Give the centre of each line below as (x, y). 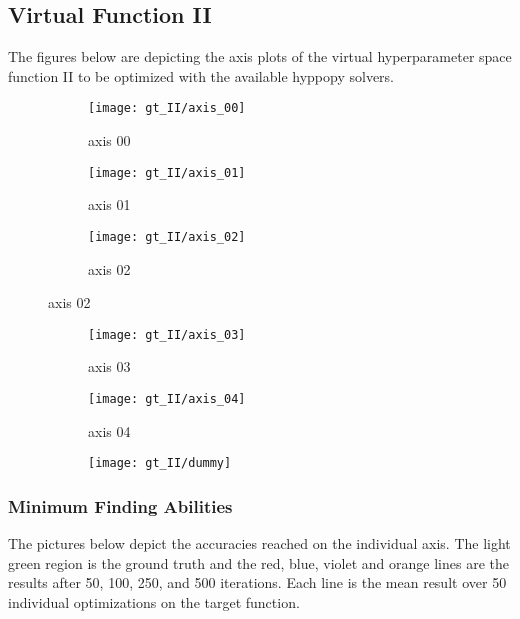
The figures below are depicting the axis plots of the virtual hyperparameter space (260, 56)
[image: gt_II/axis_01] (167, 172)
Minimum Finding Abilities (120, 505)
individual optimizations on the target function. (154, 601)
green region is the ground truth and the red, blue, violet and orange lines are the (258, 562)
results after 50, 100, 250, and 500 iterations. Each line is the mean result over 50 (257, 582)
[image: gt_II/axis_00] (167, 108)
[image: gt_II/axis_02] (167, 236)
